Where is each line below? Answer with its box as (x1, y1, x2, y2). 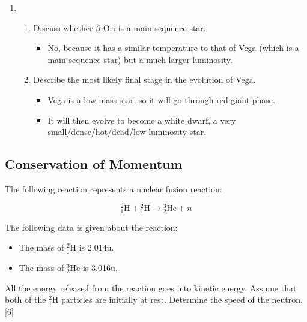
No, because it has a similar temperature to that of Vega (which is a (47, 41, 299, 54)
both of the (5, 293, 46, 306)
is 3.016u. (82, 261, 118, 273)
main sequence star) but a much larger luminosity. (47, 53, 233, 65)
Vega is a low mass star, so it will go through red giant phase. (47, 93, 275, 106)
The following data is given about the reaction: (5, 221, 178, 233)
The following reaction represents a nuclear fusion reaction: (5, 182, 222, 195)
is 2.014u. (79, 241, 114, 254)
